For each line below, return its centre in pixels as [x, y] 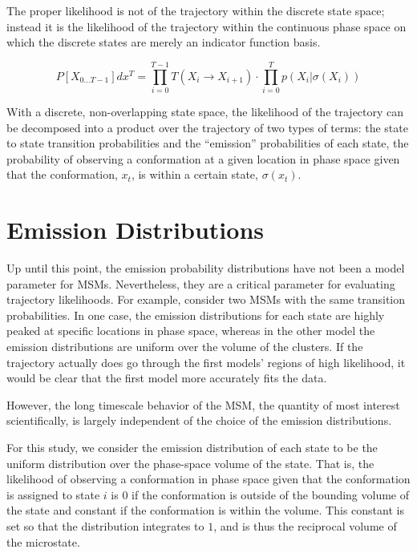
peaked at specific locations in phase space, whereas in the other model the [191, 331]
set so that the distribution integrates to [105, 525]
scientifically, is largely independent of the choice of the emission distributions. [199, 420]
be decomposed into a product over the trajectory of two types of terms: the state [207, 127]
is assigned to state [53, 494]
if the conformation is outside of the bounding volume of [271, 494]
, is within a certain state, [194, 174]
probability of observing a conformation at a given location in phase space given [203, 158]
